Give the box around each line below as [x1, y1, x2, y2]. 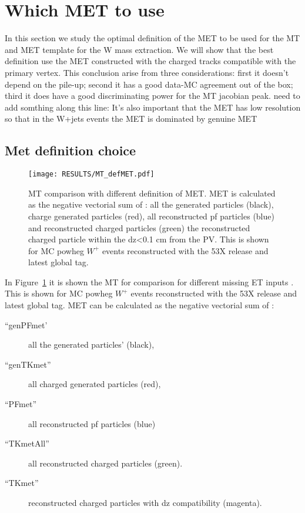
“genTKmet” [5, 358, 51, 370]
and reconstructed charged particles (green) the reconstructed [28, 221, 250, 234]
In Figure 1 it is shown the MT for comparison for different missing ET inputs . [5, 275, 294, 288]
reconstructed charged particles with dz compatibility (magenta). [28, 497, 262, 509]
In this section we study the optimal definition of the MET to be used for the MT [5, 32, 300, 44]
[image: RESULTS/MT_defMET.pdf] [28, 170, 155, 179]
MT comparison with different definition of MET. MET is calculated [28, 186, 276, 199]
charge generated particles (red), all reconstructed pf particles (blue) [28, 209, 274, 222]
